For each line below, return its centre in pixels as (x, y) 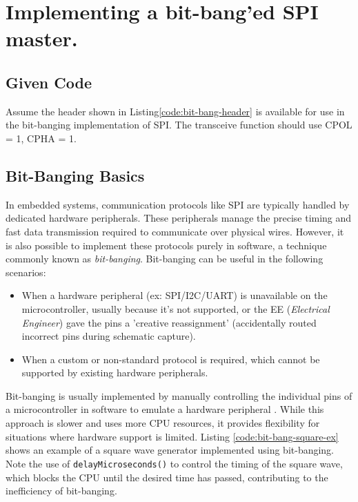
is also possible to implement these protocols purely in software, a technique (166, 245)
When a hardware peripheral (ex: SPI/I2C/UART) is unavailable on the (175, 295)
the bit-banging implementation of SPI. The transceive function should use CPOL (179, 125)
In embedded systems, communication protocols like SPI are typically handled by (178, 204)
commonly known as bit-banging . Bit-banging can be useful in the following (165, 259)
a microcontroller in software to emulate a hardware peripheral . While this (165, 409)
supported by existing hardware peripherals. (115, 373)
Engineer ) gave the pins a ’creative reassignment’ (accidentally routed (169, 322)
